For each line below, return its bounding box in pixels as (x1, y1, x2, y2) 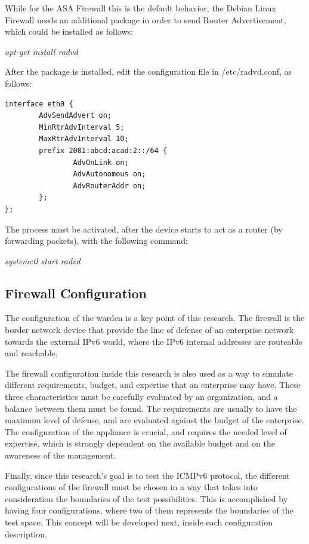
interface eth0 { (5, 99, 73, 108)
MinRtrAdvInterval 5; (39, 123, 125, 132)
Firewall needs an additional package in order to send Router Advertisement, (5, 13, 286, 26)
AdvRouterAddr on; (73, 181, 146, 190)
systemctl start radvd (5, 254, 81, 267)
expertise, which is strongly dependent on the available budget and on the (5, 437, 275, 450)
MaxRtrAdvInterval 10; (39, 135, 129, 143)
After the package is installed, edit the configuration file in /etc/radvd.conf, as (5, 65, 292, 78)
